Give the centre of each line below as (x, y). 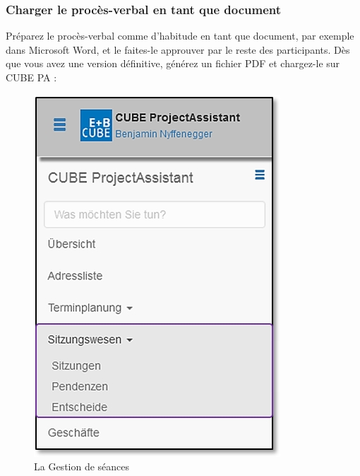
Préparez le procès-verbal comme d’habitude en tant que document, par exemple (180, 36)
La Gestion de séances (82, 466)
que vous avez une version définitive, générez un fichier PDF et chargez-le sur (173, 63)
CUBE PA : (31, 77)
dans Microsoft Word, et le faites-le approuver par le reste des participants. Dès (178, 49)
